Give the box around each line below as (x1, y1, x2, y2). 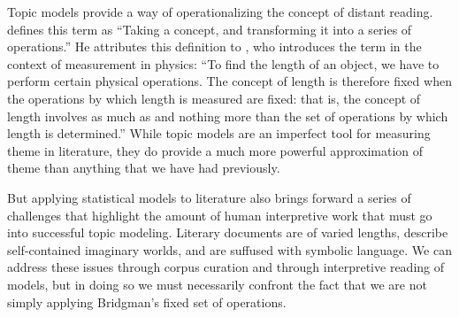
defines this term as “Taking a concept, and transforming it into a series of (7, 19, 412, 38)
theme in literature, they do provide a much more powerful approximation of (7, 141, 424, 159)
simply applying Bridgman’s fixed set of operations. (7, 292, 287, 311)
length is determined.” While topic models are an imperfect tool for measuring (7, 124, 431, 143)
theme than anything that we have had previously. (7, 158, 280, 177)
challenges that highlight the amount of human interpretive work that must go (7, 205, 432, 224)
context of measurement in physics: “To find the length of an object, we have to (7, 54, 440, 73)
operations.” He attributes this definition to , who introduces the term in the (7, 37, 422, 56)
